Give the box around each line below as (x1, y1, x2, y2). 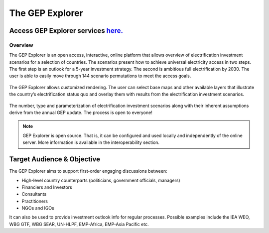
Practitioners (21, 198, 48, 204)
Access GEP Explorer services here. (9, 26, 124, 35)
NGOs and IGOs (21, 205, 54, 211)
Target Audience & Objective (9, 155, 101, 164)
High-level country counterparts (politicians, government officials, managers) (21, 177, 180, 183)
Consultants (21, 191, 47, 197)
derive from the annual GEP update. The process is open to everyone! (9, 110, 153, 116)
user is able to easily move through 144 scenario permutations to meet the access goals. (9, 73, 191, 79)
